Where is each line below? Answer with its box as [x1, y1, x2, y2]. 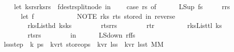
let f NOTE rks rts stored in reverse [20, 11, 175, 21]
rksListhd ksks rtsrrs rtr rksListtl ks [27, 20, 222, 30]
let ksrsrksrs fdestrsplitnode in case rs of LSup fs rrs [14, 1, 230, 11]
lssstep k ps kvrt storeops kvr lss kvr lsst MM [3, 39, 164, 49]
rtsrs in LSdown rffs [27, 29, 135, 39]
